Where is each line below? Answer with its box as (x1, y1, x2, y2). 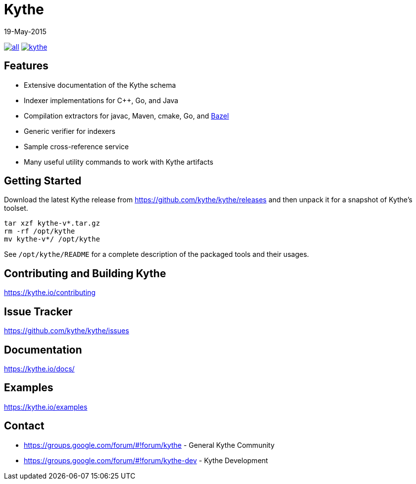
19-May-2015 (4, 27, 47, 36)
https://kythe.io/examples (4, 402, 88, 411)
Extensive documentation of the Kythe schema (24, 80, 176, 89)
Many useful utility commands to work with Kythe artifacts (24, 157, 213, 166)
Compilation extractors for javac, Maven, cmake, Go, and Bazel (24, 111, 229, 120)
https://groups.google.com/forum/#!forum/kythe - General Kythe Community (24, 440, 275, 449)
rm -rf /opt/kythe (4, 227, 75, 236)
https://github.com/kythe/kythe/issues (4, 326, 129, 335)
